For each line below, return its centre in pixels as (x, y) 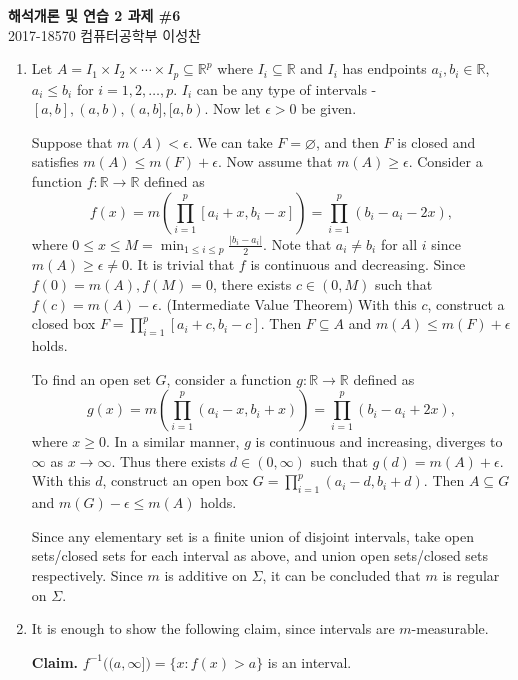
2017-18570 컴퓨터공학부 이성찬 (104, 34)
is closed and (436, 141)
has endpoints (384, 68)
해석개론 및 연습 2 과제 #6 (94, 15)
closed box (63, 323)
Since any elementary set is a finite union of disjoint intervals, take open (252, 535)
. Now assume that (275, 161)
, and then (347, 141)
